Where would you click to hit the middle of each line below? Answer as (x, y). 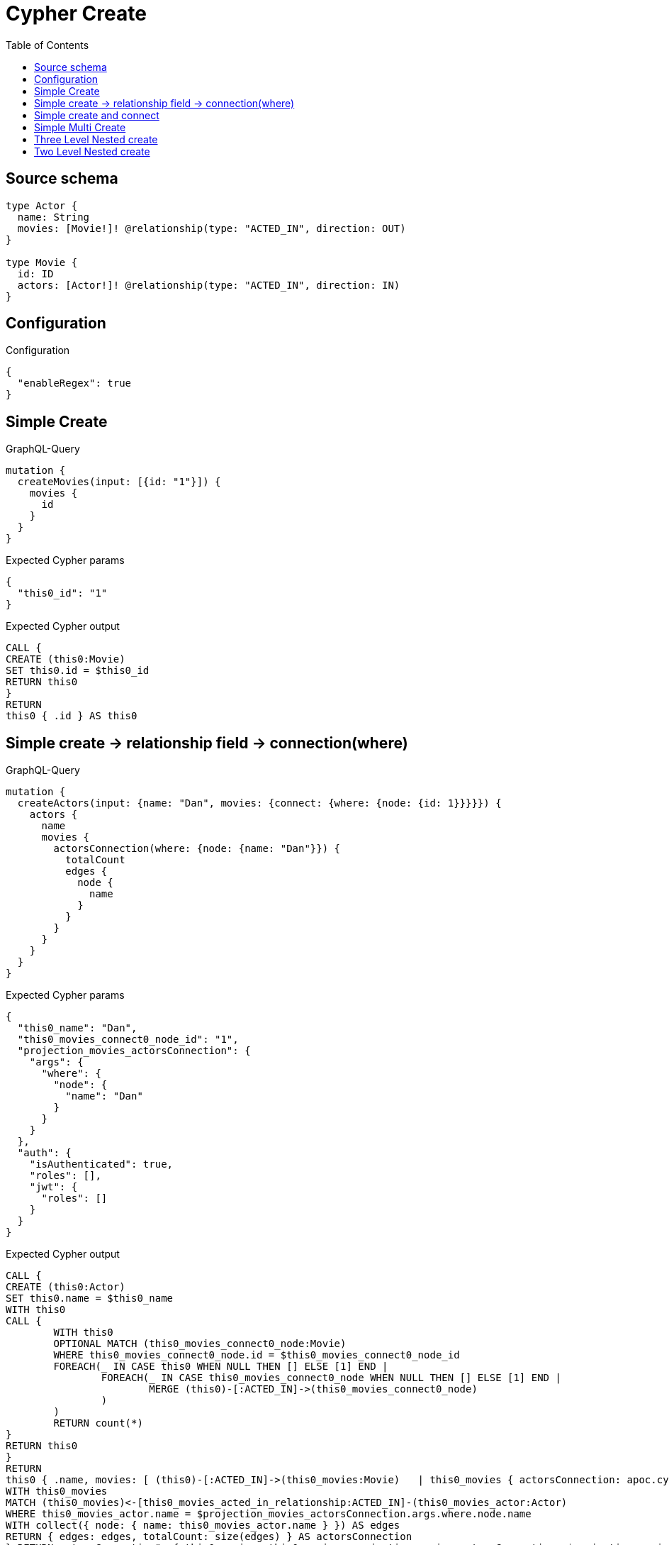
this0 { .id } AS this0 (72, 716)
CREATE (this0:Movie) (66, 659)
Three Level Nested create (96, 139)
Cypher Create (76, 13)
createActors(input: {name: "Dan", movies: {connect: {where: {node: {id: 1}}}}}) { (259, 803)
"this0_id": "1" (62, 593)
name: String (54, 217)
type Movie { (42, 262)
